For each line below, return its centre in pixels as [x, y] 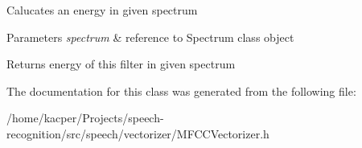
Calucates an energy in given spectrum [102, 10]
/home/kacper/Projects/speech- [85, 118]
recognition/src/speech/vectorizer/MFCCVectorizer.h [138, 133]
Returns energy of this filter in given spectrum [121, 64]
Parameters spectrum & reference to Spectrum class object [150, 37]
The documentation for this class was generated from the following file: [181, 90]
